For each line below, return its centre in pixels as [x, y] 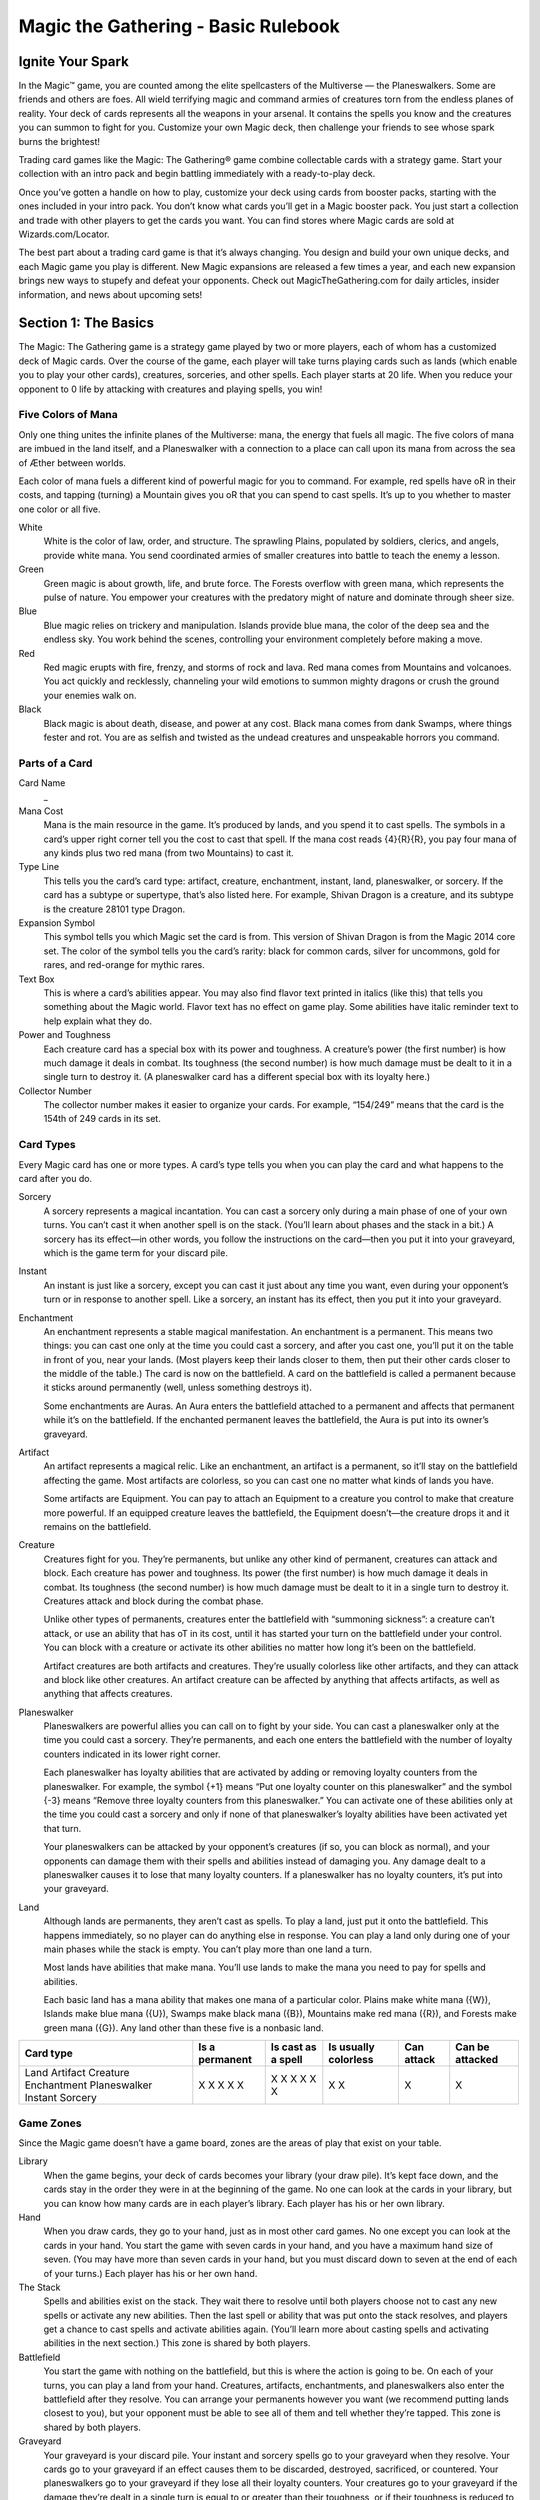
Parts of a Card [55, 763]
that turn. [62, 1828]
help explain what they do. [97, 1021]
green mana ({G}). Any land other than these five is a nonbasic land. [183, 2027]
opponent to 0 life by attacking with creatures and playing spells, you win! [170, 389]
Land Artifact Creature [77, 2073]
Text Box [36, 979]
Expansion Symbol [56, 923]
